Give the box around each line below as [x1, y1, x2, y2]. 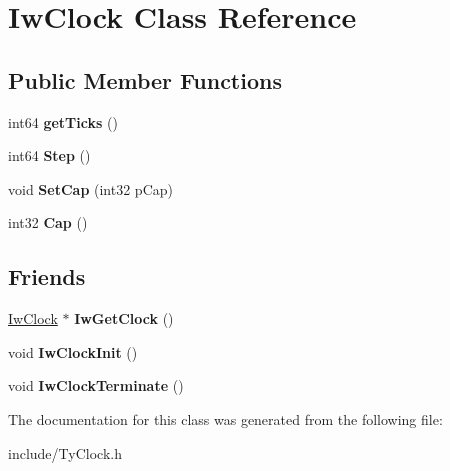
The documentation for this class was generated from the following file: [8, 408, 443, 429]
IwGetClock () [74, 308, 174, 329]
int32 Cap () [8, 212, 88, 233]
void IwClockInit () [8, 341, 138, 362]
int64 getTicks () [8, 111, 118, 132]
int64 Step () [8, 145, 91, 166]
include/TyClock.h [8, 442, 122, 463]
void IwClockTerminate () [8, 375, 184, 396]
